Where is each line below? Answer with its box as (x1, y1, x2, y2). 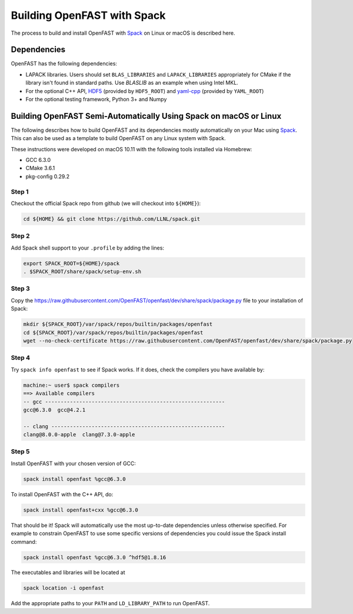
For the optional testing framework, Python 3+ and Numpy (25, 96, 167, 103)
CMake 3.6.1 (25, 165, 55, 172)
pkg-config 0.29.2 (25, 172, 70, 180)
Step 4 (11, 354, 31, 362)
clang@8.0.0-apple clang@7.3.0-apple (23, 432, 135, 438)
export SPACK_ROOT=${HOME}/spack (23, 260, 120, 267)
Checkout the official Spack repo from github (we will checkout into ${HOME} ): (11, 200, 201, 207)
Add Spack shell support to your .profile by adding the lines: (11, 244, 165, 251)
